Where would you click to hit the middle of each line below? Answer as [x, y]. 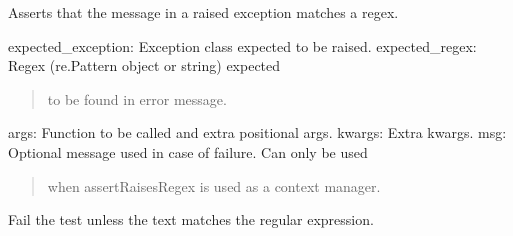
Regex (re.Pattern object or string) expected [144, 65]
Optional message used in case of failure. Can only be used [188, 151]
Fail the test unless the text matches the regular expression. [191, 219]
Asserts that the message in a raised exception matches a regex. [203, 12]
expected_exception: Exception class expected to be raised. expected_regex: [242, 45]
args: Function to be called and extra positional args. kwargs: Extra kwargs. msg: [257, 132]
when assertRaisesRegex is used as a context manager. [214, 185]
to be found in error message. [137, 98]
